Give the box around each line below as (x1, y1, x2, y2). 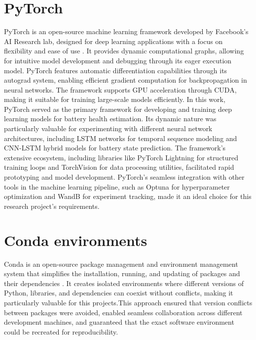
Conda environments (4, 230, 147, 250)
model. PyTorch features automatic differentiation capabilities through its (4, 65, 227, 75)
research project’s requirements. (4, 200, 100, 211)
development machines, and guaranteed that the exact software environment (4, 317, 234, 327)
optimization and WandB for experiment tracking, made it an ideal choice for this (4, 191, 252, 201)
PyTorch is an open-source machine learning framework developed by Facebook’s (4, 26, 249, 37)
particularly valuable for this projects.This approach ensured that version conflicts (4, 297, 253, 307)
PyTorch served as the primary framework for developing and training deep (4, 103, 232, 114)
